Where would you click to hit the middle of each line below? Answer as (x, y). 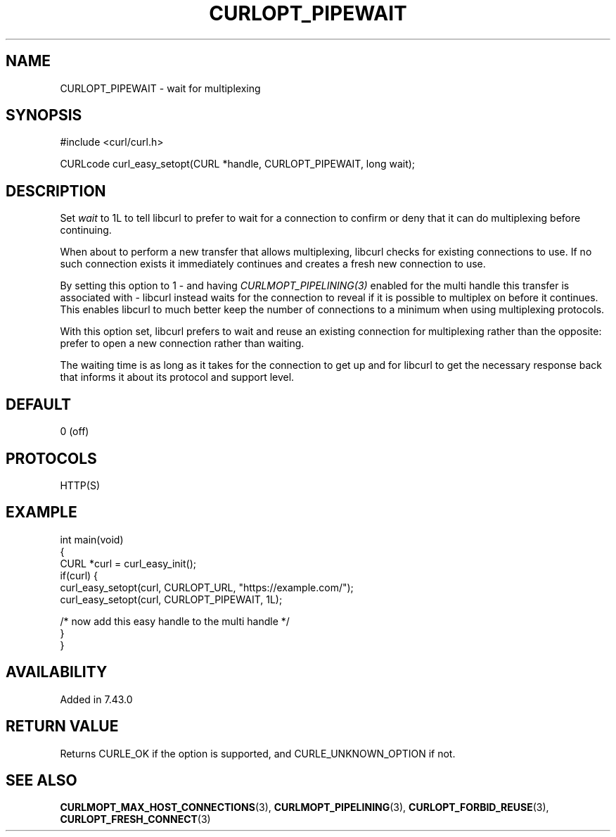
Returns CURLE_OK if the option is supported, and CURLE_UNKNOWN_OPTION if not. (258, 753)
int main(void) (92, 539)
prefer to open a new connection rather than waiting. (182, 344)
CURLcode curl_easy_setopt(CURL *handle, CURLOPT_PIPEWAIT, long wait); (238, 164)
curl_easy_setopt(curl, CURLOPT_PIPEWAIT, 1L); (171, 599)
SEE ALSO (41, 780)
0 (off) (75, 432)
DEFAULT (38, 404)
